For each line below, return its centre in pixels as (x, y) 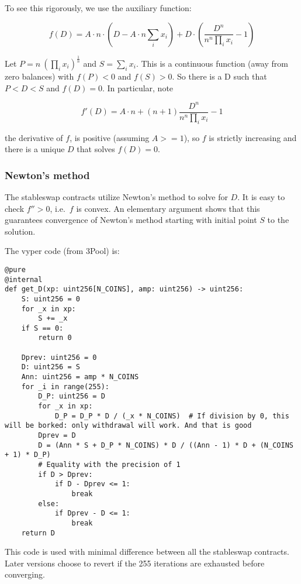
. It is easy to (261, 196)
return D (38, 533)
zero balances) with (39, 76)
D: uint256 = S (51, 367)
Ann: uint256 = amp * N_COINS (80, 377)
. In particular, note (138, 87)
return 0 (55, 338)
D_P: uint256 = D (72, 396)
